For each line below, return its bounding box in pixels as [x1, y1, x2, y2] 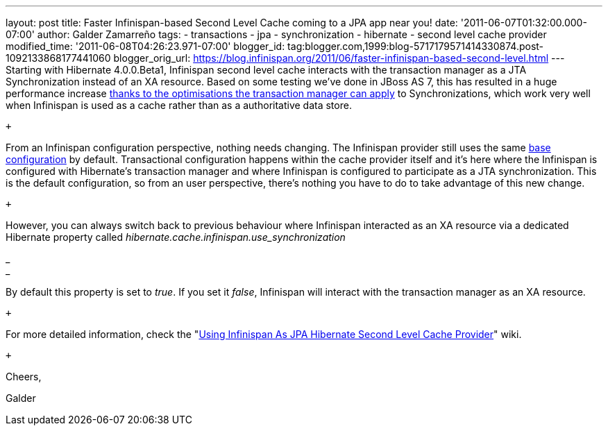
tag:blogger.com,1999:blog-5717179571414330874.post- [287, 40, 544, 52]
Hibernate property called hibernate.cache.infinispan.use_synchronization [6, 231, 346, 243]
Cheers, [6, 371, 42, 382]
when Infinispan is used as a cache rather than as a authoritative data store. [6, 99, 352, 111]
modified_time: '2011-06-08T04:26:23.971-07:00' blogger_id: [6, 40, 285, 52]
